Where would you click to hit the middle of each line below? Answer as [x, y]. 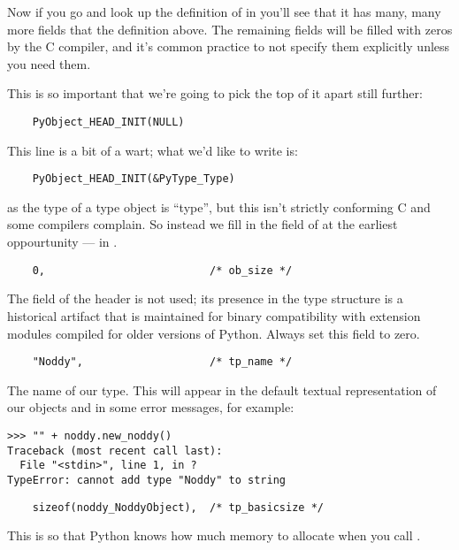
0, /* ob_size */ [162, 270]
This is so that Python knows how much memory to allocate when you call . [214, 535]
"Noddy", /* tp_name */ [162, 362]
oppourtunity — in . [62, 242]
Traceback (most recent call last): [115, 451]
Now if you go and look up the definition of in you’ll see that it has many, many [224, 11]
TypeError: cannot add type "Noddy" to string [146, 480]
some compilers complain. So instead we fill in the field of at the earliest [203, 224]
